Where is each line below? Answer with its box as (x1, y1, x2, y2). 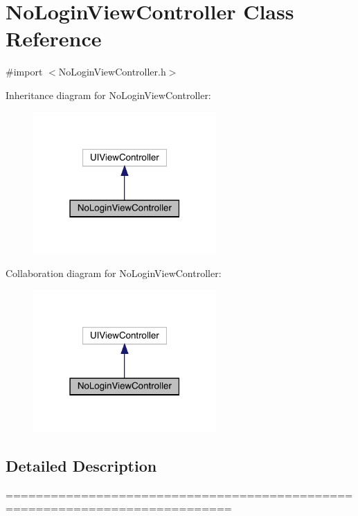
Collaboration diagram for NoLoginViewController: (6, 266, 222, 281)
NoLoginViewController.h (58, 64, 166, 79)
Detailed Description (6, 455, 157, 477)
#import (6, 64, 43, 79)
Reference (6, 24, 102, 53)
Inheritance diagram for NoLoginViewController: (6, 87, 211, 102)
